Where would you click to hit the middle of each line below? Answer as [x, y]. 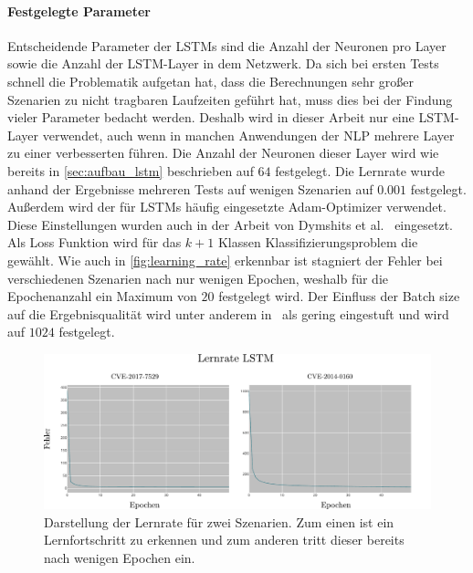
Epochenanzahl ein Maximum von [102, 296]
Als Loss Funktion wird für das [95, 242]
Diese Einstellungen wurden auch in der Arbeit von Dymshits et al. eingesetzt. [230, 224]
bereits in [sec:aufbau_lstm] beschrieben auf [131, 170]
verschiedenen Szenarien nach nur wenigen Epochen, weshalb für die [198, 278]
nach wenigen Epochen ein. [120, 557]
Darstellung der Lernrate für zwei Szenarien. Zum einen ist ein [219, 521]
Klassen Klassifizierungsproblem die [318, 242]
